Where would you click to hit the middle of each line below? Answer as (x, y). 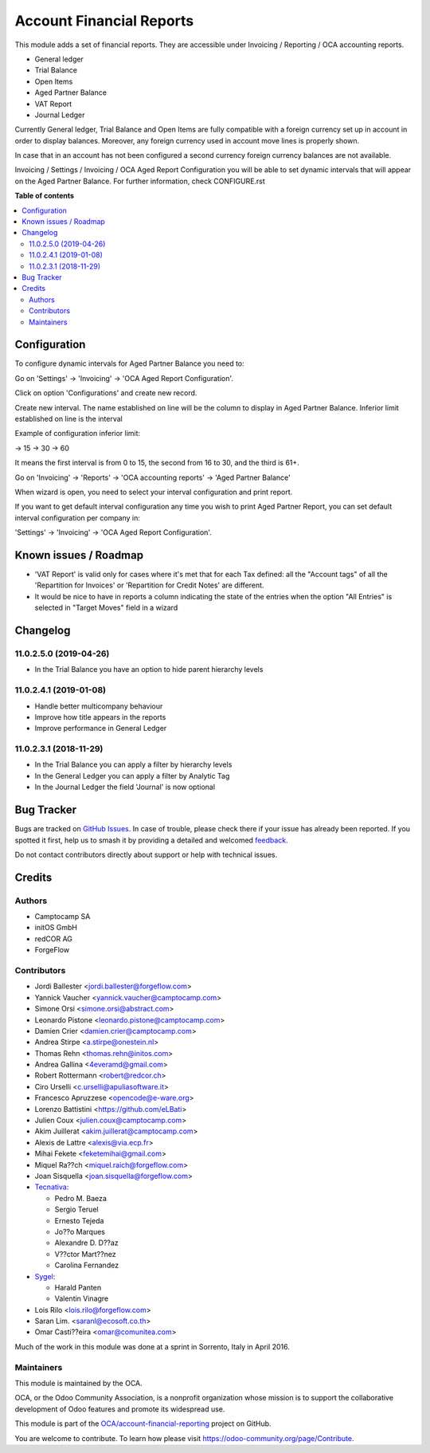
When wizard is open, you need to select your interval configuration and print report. (154, 492)
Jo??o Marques (80, 1231)
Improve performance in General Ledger (101, 728)
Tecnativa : (52, 1187)
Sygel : (45, 1276)
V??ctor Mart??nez (85, 1254)
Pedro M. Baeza (81, 1198)
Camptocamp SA (63, 917)
